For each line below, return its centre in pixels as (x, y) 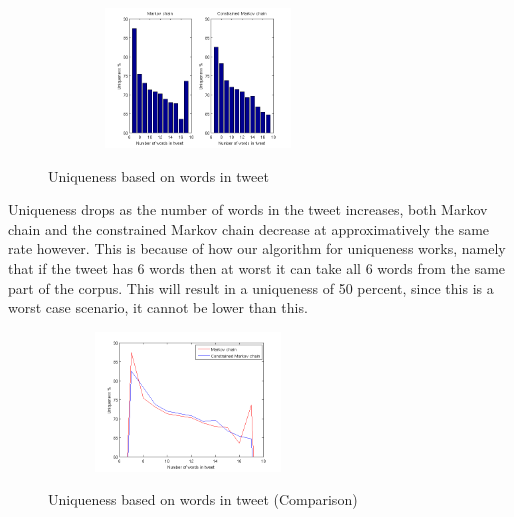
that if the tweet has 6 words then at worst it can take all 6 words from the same (257, 267)
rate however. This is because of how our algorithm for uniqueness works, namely (257, 248)
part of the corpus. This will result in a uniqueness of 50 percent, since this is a (251, 287)
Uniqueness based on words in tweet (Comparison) (203, 499)
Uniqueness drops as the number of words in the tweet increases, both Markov (248, 209)
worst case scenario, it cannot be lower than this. (158, 307)
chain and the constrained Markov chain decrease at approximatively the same (249, 228)
